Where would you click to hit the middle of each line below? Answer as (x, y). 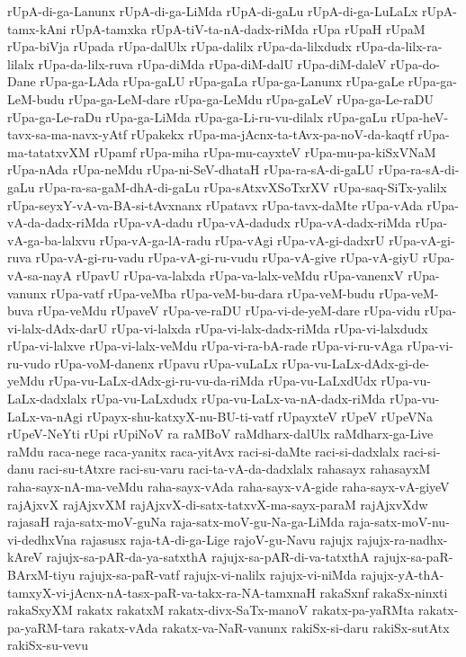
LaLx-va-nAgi (45, 416)
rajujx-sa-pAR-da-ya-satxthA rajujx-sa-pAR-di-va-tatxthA (208, 557)
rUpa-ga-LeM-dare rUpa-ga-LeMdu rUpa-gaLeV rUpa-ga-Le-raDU (251, 98)
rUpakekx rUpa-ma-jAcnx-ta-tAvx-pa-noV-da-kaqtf (272, 134)
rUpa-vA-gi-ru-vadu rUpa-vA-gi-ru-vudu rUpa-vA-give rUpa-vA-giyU (227, 257)
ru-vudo (29, 363)
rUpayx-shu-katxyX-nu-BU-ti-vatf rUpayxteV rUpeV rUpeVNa (260, 416)
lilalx (21, 63)
